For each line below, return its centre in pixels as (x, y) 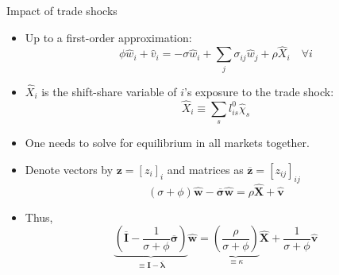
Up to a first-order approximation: (108, 37)
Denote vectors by (69, 169)
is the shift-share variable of (109, 91)
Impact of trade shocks (62, 10)
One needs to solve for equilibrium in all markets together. (167, 143)
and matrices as (205, 169)
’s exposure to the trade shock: (259, 91)
